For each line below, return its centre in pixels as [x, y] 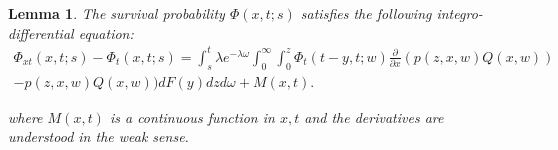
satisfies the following [366, 13]
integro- [459, 13]
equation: [106, 32]
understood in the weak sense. [98, 136]
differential [41, 32]
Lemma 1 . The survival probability [116, 13]
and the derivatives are [374, 116]
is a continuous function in [192, 116]
